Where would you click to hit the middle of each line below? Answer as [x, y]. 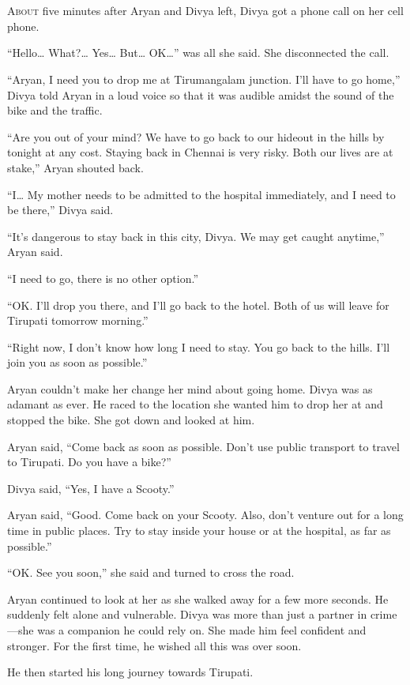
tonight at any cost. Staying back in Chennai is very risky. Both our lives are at [200, 152]
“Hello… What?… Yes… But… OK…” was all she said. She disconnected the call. [198, 53]
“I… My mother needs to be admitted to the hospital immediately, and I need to [201, 194]
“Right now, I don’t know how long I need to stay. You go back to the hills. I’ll [199, 346]
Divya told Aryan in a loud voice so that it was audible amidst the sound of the [201, 94]
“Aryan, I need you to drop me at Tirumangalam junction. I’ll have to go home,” [204, 79]
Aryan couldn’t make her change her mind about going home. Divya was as [190, 388]
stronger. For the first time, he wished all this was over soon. [154, 645]
